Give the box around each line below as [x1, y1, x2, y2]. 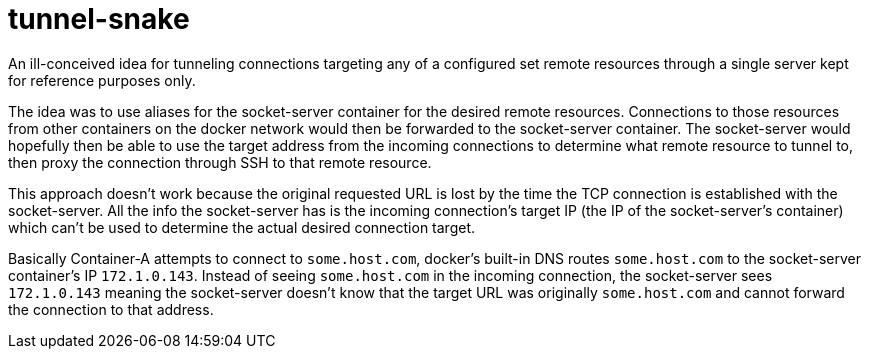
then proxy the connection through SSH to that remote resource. [8, 153, 432, 171]
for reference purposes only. [8, 71, 196, 89]
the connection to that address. [8, 300, 214, 318]
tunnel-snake [8, 2, 190, 36]
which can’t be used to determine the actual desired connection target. [8, 218, 476, 236]
